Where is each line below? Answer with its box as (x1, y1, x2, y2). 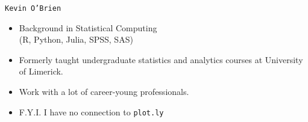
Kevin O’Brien (5, 4, 61, 13)
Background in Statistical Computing (19, 21, 157, 34)
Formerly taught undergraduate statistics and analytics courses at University (19, 53, 303, 66)
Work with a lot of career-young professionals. (19, 85, 189, 98)
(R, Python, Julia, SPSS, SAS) (19, 33, 133, 46)
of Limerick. (19, 65, 63, 78)
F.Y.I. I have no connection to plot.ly (19, 105, 164, 118)
